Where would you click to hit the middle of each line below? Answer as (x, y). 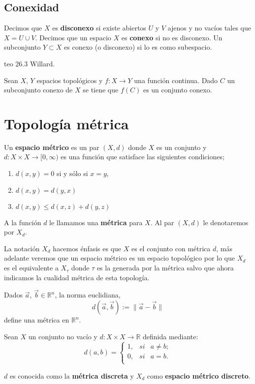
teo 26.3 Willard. (30, 63)
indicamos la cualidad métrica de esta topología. (77, 277)
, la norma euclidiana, (88, 295)
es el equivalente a (31, 268)
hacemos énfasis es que (87, 248)
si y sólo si (72, 173)
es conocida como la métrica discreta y (72, 375)
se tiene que (101, 90)
